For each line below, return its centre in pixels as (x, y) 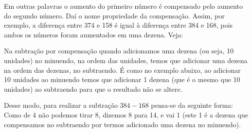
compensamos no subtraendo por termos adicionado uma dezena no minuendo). (122, 124)
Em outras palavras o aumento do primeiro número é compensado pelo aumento (123, 6)
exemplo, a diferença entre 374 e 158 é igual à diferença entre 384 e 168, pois (118, 25)
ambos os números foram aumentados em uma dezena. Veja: (94, 34)
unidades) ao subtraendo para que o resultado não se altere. (93, 89)
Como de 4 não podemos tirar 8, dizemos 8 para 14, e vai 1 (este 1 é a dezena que (126, 114)
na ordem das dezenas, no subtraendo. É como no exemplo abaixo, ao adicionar (122, 70)
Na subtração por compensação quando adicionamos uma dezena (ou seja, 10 (119, 51)
